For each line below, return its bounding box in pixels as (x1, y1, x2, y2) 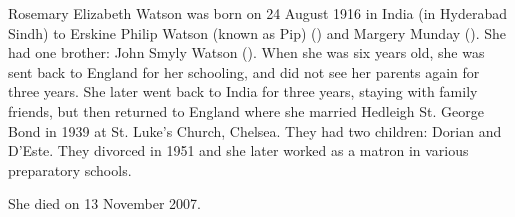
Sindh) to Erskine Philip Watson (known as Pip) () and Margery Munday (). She (8, 22, 507, 43)
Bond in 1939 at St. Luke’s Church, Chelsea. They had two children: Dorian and (8, 120, 502, 141)
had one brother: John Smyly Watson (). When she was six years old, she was (8, 42, 485, 63)
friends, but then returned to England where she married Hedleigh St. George (8, 100, 484, 121)
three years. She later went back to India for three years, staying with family (8, 81, 478, 102)
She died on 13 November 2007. (8, 193, 201, 214)
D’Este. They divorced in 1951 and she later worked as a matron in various (8, 140, 469, 161)
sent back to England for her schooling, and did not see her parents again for (8, 61, 480, 82)
